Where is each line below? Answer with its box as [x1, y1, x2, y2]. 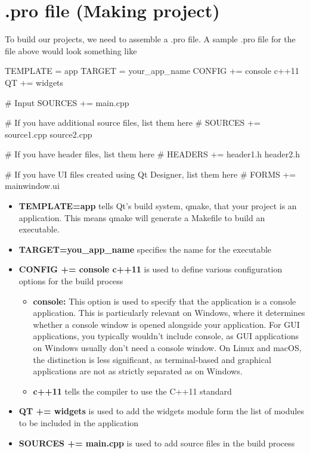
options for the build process [18, 275, 123, 287]
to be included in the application [18, 416, 139, 429]
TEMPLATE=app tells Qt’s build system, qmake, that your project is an [18, 200, 297, 212]
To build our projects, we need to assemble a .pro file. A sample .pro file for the [5, 33, 296, 45]
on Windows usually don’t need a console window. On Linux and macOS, [33, 342, 302, 353]
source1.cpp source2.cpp [5, 128, 92, 140]
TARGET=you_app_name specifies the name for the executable [18, 243, 272, 255]
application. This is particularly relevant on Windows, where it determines [33, 306, 305, 319]
